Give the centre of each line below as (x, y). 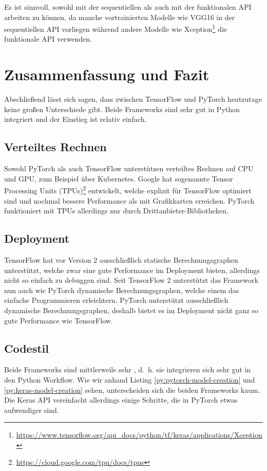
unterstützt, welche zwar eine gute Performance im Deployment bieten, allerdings (132, 270)
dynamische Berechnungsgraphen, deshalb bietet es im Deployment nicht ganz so (131, 310)
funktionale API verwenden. (48, 39)
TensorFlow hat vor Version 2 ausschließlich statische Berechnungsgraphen (121, 259)
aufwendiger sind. (32, 410)
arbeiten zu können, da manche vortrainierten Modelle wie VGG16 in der (120, 17)
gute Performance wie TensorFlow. (59, 320)
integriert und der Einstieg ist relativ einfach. (75, 119)
